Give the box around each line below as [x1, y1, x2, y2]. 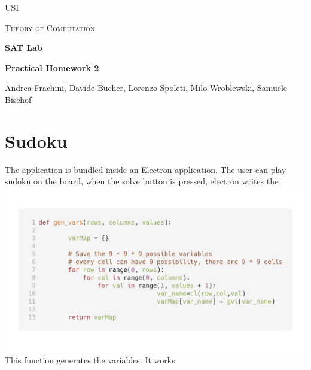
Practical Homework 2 [5, 61, 99, 74]
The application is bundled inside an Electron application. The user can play [5, 163, 286, 175]
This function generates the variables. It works [5, 354, 175, 366]
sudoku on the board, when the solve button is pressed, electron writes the [5, 175, 279, 187]
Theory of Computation [5, 21, 95, 34]
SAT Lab [5, 41, 42, 54]
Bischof [5, 93, 32, 105]
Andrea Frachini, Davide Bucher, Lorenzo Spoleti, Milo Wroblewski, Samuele [5, 81, 288, 94]
